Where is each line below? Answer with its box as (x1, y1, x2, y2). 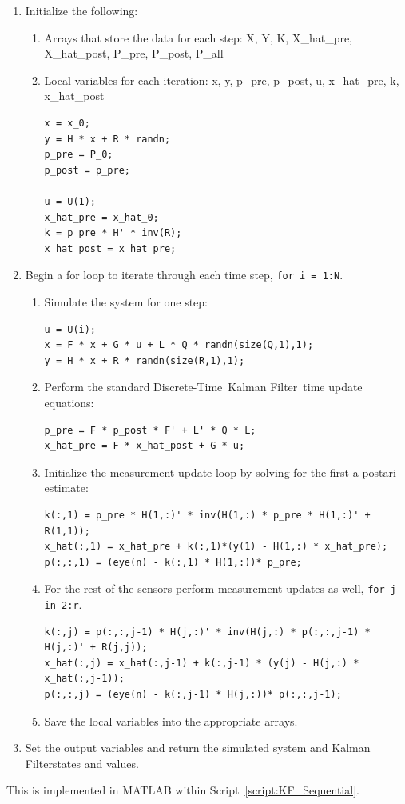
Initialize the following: (25, 2, 138, 18)
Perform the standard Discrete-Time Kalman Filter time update (44, 378, 363, 395)
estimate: (44, 479, 89, 496)
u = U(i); (44, 323, 97, 335)
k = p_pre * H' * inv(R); (44, 227, 182, 239)
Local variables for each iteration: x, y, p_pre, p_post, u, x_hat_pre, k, (44, 71, 399, 88)
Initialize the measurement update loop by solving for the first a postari (44, 463, 396, 480)
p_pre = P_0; (44, 149, 113, 161)
